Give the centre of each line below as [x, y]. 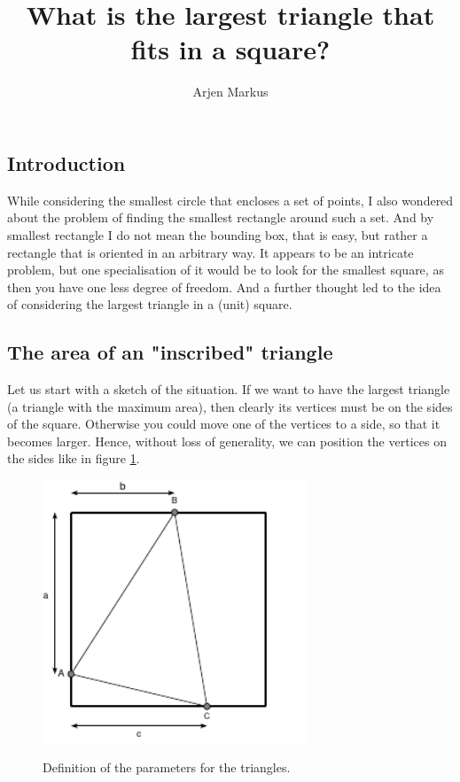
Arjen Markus [230, 92]
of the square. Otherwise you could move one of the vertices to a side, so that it [224, 424]
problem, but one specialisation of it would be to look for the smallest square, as [226, 270]
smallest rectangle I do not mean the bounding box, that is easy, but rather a [218, 234]
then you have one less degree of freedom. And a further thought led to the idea [224, 286]
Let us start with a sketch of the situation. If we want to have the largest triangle [229, 389]
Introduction [66, 163]
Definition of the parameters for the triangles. [167, 767]
